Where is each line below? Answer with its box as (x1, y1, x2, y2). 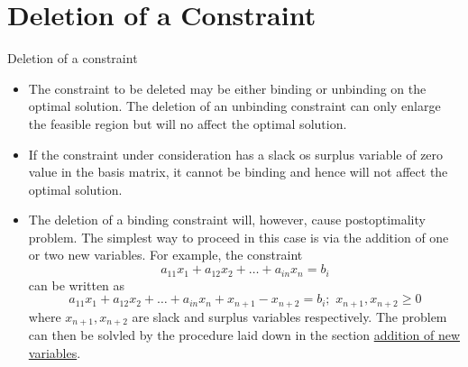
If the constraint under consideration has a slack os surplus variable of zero (28, 144, 444, 163)
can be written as (28, 275, 125, 294)
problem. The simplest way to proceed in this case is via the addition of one (28, 227, 449, 246)
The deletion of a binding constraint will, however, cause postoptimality (28, 210, 426, 229)
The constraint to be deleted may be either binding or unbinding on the (28, 78, 427, 97)
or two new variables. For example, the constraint (28, 245, 303, 264)
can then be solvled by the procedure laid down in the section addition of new (28, 326, 461, 344)
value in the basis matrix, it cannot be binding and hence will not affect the (28, 162, 448, 181)
